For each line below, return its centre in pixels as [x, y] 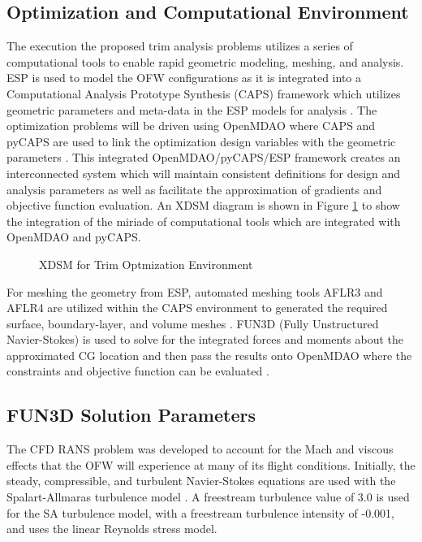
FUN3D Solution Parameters [131, 415]
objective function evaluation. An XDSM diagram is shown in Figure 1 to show [203, 205]
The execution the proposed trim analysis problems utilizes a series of [180, 46]
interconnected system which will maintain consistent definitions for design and [204, 173]
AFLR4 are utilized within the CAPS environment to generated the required [197, 308]
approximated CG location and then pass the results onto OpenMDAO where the [209, 355]
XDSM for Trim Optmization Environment [146, 264]
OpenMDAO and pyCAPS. [74, 237]
